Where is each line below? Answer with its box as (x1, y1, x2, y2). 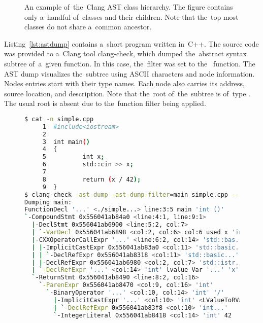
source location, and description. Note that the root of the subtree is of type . (4, 88, 251, 98)
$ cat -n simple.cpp (24, 115, 94, 123)
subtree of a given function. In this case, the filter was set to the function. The (4, 58, 255, 68)
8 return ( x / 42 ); (42, 175, 141, 183)
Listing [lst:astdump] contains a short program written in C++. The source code (4, 38, 259, 49)
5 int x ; (42, 153, 105, 161)
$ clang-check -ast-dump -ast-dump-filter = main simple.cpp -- (24, 191, 239, 198)
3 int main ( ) (42, 138, 90, 146)
